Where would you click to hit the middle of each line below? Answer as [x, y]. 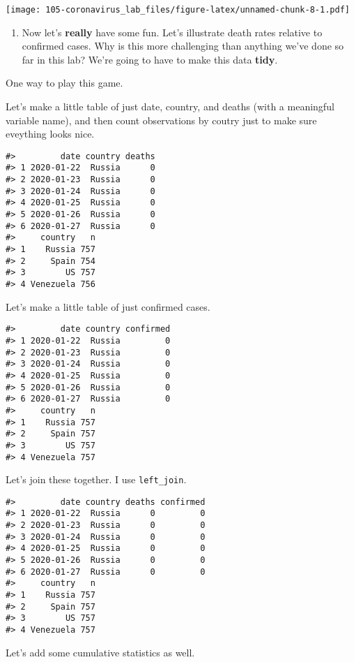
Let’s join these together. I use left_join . [96, 479]
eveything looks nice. [50, 134]
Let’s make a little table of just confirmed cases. [108, 306]
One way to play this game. [64, 83]
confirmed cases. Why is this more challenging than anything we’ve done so [183, 46]
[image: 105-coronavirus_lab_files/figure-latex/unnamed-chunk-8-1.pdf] [178, 10]
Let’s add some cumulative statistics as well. [100, 652]
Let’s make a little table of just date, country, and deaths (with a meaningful [170, 106]
